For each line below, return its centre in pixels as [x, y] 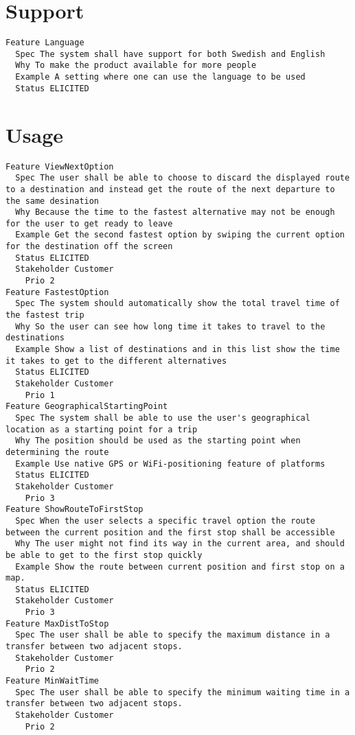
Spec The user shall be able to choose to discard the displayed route [183, 178]
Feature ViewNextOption [60, 166]
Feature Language [45, 43]
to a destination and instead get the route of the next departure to [170, 189]
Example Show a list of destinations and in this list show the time [177, 350]
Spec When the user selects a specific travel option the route [165, 521]
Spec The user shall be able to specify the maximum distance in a [173, 635]
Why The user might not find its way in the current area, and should [180, 544]
